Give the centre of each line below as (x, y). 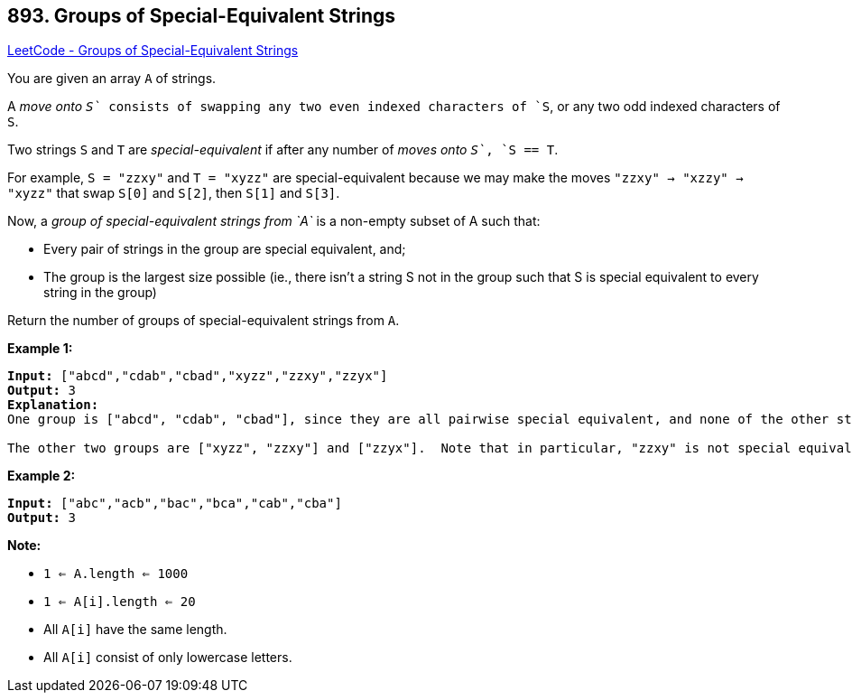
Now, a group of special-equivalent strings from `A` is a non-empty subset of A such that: (274, 221)
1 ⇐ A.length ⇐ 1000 (116, 574)
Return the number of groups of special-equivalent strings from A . (204, 321)
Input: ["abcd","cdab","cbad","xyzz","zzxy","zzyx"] (198, 376)
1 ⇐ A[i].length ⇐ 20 (120, 602)
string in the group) (100, 293)
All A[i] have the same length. (135, 630)
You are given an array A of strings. (112, 79)
